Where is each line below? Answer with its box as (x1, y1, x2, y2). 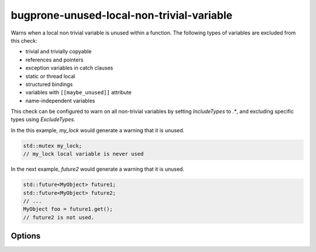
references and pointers (25, 56, 84, 63)
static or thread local (25, 73, 75, 80)
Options (11, 231, 41, 241)
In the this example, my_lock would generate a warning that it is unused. (11, 126, 184, 134)
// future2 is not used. (23, 214, 95, 220)
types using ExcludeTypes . (11, 116, 75, 123)
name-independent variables (25, 97, 95, 104)
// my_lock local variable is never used (23, 151, 144, 157)
